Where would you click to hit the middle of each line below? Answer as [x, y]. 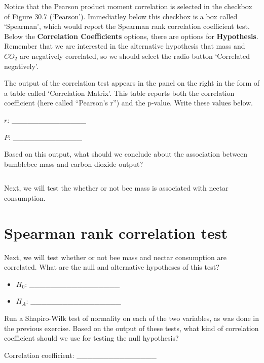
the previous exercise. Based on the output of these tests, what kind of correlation [131, 328]
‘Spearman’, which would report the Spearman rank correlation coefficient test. [127, 26]
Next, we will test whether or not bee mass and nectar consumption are [116, 257]
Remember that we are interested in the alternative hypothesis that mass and [125, 46]
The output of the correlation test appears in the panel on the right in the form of [132, 83]
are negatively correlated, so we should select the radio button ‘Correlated [135, 56]
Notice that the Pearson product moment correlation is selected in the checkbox [128, 6]
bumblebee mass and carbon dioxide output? [73, 164]
